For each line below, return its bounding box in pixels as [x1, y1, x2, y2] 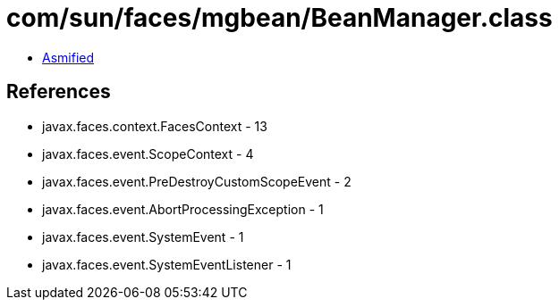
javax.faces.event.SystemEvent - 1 [42, 228, 244, 245]
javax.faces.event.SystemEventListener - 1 [42, 256, 292, 272]
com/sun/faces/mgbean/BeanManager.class [6, 3, 553, 33]
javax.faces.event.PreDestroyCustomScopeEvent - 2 [42, 173, 351, 189]
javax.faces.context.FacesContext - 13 [42, 118, 267, 134]
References [6, 80, 111, 104]
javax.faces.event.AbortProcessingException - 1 [42, 201, 324, 217]
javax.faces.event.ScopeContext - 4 [42, 145, 254, 162]
